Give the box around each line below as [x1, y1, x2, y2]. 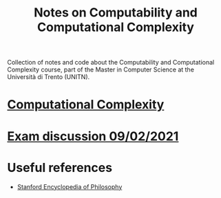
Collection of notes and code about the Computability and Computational [7, 58, 215, 67]
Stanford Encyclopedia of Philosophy [17, 182, 123, 190]
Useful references [7, 159, 112, 175]
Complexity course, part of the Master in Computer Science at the [7, 65, 195, 74]
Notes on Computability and [34, 5, 198, 21]
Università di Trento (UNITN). [7, 73, 90, 81]
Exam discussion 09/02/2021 [7, 129, 179, 144]
